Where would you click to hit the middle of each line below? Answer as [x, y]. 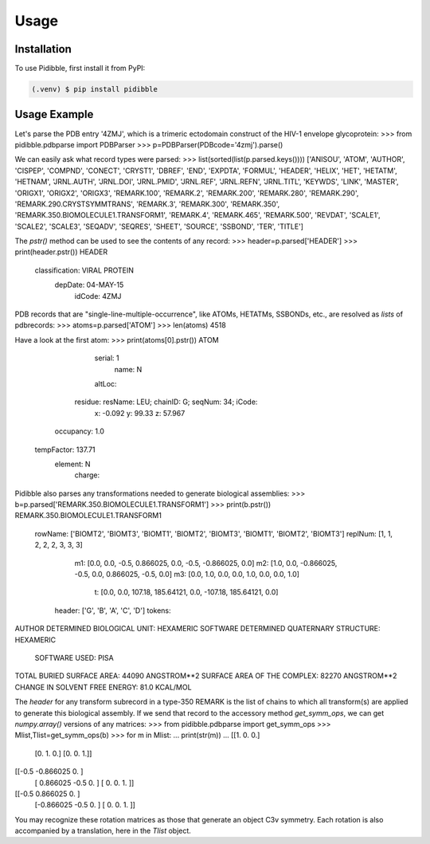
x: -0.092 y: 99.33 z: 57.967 [140, 413]
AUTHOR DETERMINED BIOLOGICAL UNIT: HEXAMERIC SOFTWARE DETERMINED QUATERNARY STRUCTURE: [198, 629]
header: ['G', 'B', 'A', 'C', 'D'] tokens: [113, 610]
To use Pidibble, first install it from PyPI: [80, 69]
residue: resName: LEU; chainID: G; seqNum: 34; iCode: [166, 402]
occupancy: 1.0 [80, 431]
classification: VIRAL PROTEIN [84, 270]
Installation [43, 49]
